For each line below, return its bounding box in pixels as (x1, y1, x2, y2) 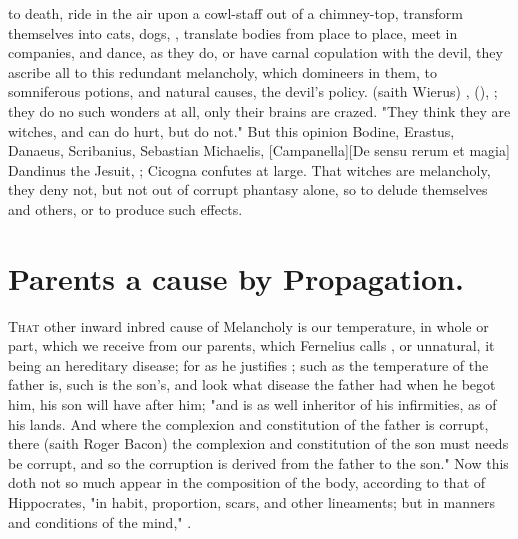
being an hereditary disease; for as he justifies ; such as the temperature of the (8, 354, 489, 375)
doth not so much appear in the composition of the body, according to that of (8, 472, 486, 493)
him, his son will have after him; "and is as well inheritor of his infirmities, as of (8, 394, 497, 415)
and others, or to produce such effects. (8, 198, 243, 219)
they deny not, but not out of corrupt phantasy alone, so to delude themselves (8, 179, 488, 200)
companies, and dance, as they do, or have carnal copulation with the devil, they (8, 42, 503, 63)
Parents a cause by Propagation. (8, 257, 464, 298)
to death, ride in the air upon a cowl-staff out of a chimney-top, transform (8, 3, 463, 23)
